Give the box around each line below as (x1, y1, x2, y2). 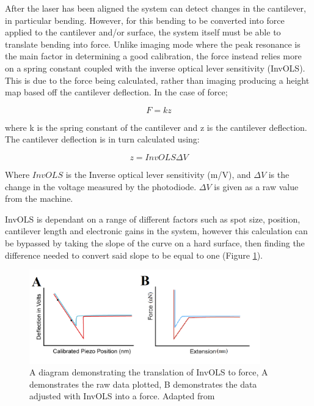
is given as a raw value (214, 180, 299, 193)
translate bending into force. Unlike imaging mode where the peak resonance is (5, 37, 301, 50)
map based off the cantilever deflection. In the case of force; (5, 86, 228, 98)
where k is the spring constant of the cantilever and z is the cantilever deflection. (5, 120, 307, 133)
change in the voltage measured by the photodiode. (5, 180, 197, 193)
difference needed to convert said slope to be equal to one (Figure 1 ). (5, 248, 263, 261)
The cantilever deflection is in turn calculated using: (5, 133, 200, 146)
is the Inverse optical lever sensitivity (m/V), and (65, 168, 251, 180)
